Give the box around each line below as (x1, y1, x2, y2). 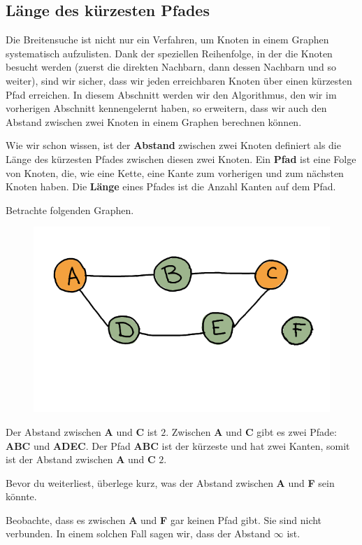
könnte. (6, 489, 37, 504)
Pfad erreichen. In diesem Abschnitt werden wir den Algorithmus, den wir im (6, 87, 337, 101)
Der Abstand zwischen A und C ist (6, 424, 158, 439)
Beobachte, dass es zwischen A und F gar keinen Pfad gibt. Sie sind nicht (6, 512, 322, 527)
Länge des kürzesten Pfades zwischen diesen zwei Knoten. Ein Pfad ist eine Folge (6, 151, 356, 166)
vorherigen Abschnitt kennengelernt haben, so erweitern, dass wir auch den (6, 101, 327, 115)
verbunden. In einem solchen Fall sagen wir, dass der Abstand (6, 526, 271, 541)
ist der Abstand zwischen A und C (6, 452, 156, 467)
